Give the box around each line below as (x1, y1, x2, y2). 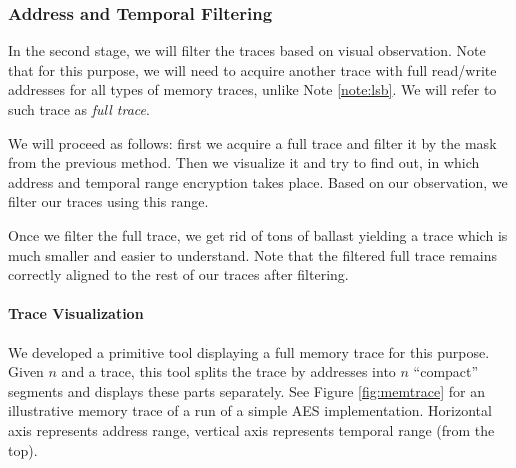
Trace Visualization (8, 303, 144, 324)
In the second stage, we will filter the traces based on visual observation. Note (8, 40, 486, 61)
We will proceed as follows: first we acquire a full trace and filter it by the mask (8, 132, 497, 153)
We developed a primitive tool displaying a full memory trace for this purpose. (8, 341, 490, 362)
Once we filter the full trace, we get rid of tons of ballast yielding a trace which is (8, 224, 508, 245)
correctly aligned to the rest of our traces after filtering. (8, 264, 349, 285)
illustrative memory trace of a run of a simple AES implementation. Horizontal (8, 400, 492, 421)
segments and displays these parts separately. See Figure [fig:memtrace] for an (8, 380, 485, 401)
